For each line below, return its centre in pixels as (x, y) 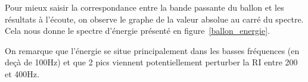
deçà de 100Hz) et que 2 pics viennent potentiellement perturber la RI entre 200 (151, 62)
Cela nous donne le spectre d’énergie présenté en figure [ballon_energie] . (137, 31)
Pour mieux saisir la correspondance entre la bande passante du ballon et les (144, 7)
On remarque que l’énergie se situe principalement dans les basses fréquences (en (152, 50)
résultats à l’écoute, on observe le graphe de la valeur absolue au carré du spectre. (154, 19)
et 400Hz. (22, 73)
